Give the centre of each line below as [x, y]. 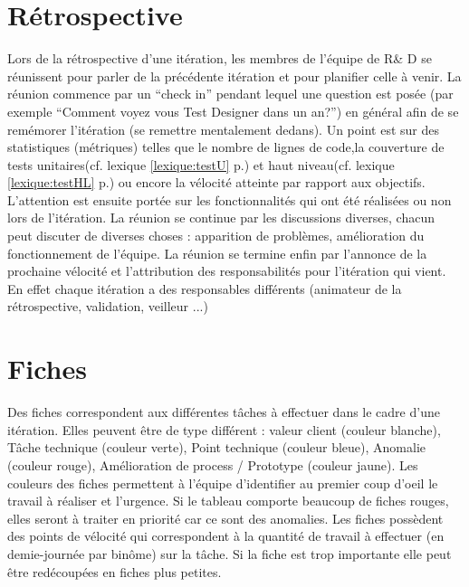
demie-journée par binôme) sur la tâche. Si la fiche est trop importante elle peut [230, 553]
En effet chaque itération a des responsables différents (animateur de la [205, 288]
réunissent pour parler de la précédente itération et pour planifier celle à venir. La [234, 76]
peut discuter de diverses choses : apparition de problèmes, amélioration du [216, 236]
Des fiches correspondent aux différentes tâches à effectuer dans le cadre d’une [224, 412]
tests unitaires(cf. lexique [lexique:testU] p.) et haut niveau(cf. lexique [201, 164]
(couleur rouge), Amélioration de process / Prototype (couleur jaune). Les [213, 464]
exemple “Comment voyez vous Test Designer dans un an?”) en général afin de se [233, 111]
